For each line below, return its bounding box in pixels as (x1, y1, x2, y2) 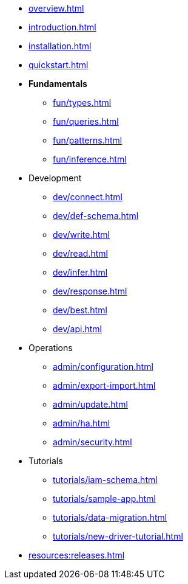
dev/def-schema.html (53, 210, 139, 221)
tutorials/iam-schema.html (53, 474, 158, 485)
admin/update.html (53, 399, 128, 409)
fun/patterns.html (53, 135, 123, 145)
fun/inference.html (53, 154, 127, 164)
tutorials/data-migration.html (53, 512, 167, 523)
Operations (29, 342, 73, 353)
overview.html (29, 3, 84, 13)
